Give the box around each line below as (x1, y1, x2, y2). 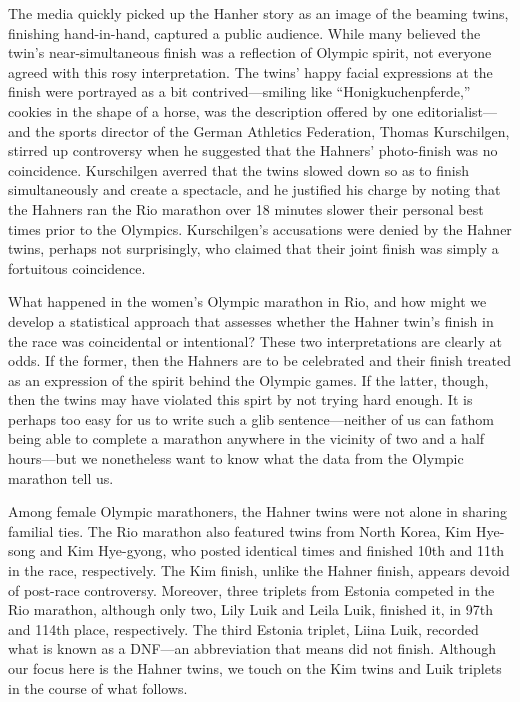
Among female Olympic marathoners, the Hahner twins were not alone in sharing (8, 501, 507, 522)
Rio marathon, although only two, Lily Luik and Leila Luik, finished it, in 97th (8, 599, 493, 620)
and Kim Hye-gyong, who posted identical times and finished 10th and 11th (39, 540, 505, 561)
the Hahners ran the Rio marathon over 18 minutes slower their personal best (8, 198, 484, 219)
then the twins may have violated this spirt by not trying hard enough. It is (8, 389, 473, 410)
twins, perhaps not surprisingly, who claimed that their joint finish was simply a (8, 238, 499, 259)
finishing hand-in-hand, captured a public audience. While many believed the (8, 22, 481, 43)
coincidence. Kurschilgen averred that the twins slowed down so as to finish (8, 159, 469, 180)
